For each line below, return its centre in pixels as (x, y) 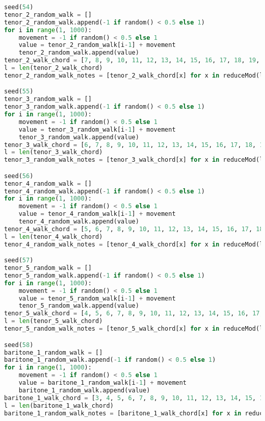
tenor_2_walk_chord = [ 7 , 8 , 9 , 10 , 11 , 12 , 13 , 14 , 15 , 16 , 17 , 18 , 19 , (132, 60)
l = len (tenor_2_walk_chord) (54, 68)
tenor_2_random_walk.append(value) (79, 53)
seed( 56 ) (19, 176)
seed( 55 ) (19, 92)
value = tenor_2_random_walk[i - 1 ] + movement (97, 45)
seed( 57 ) (19, 261)
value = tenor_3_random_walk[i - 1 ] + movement (97, 129)
